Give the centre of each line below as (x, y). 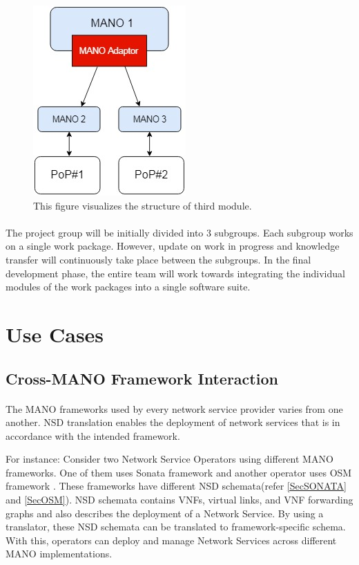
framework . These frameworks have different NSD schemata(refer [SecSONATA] (176, 486)
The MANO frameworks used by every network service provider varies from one (174, 408)
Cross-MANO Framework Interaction (142, 378)
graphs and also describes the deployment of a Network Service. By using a (165, 513)
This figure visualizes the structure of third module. (143, 205)
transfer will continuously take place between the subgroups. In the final (158, 259)
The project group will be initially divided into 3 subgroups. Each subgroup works (179, 232)
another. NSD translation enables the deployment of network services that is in (173, 422)
